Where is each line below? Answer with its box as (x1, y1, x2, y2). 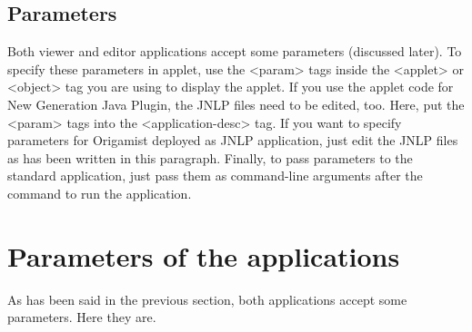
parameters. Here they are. (7, 308, 156, 327)
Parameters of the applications (7, 237, 400, 274)
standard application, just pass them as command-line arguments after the (7, 166, 423, 185)
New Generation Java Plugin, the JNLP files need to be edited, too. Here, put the (7, 94, 465, 113)
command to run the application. (7, 183, 192, 202)
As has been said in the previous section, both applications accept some (7, 289, 407, 308)
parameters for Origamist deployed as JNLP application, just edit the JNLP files (7, 131, 458, 150)
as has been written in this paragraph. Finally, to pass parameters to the (7, 148, 413, 167)
